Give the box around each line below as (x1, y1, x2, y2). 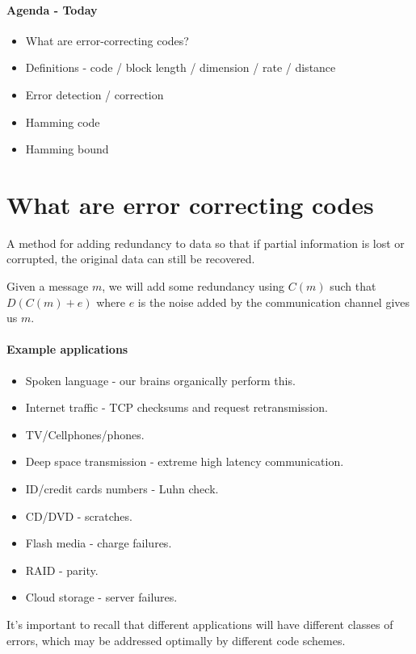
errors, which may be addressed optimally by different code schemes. (6, 631, 346, 648)
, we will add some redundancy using (102, 278, 285, 295)
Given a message (6, 278, 89, 295)
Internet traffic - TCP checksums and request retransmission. (25, 399, 328, 416)
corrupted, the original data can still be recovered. (6, 250, 255, 267)
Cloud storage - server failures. (25, 589, 178, 606)
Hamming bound (25, 140, 109, 157)
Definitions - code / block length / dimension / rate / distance (25, 59, 336, 76)
